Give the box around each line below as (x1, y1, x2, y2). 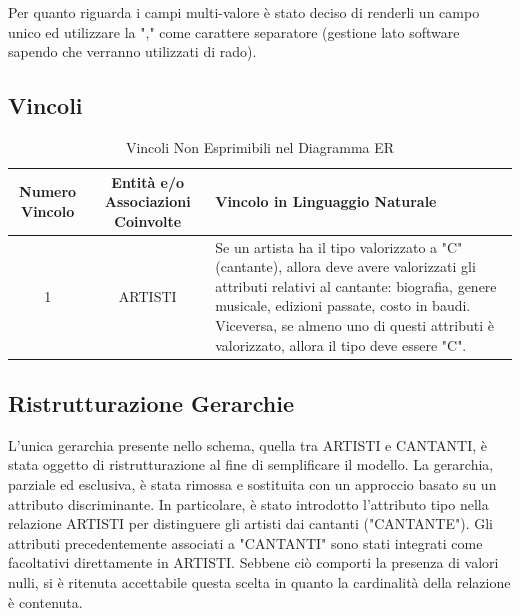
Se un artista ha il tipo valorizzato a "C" (215, 236, 463, 257)
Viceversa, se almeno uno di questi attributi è (215, 314, 494, 335)
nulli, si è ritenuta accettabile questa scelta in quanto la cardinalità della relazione (8, 572, 511, 593)
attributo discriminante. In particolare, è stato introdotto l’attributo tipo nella (8, 493, 489, 514)
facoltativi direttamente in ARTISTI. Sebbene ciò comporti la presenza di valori (8, 552, 499, 573)
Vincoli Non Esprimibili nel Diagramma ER (125, 136, 395, 157)
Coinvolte (114, 210, 182, 231)
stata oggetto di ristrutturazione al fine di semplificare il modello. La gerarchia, (8, 454, 494, 475)
